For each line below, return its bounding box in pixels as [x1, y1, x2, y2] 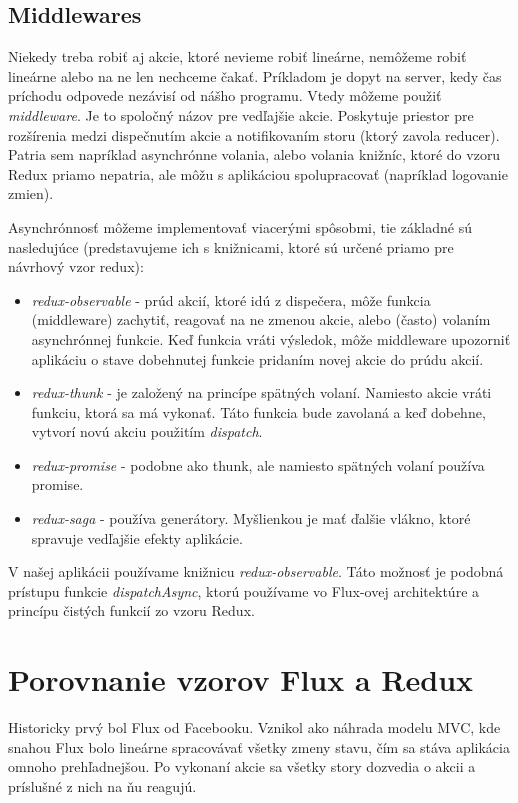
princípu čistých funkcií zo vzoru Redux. [8, 600, 255, 621]
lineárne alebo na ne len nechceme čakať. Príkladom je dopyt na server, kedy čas [8, 65, 502, 86]
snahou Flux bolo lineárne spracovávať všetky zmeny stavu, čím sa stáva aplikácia [8, 736, 510, 757]
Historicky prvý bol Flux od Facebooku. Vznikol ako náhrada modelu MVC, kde [8, 717, 501, 738]
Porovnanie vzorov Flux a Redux [8, 659, 474, 700]
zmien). [8, 183, 54, 204]
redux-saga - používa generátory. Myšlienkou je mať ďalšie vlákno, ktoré [31, 508, 471, 529]
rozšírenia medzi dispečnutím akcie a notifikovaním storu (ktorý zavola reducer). [8, 124, 500, 145]
